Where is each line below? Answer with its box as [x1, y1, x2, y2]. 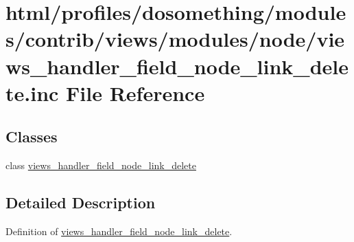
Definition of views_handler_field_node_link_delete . [5, 223, 233, 238]
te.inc [5, 78, 59, 107]
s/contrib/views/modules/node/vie [5, 25, 345, 53]
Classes [5, 126, 58, 147]
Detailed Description [5, 192, 156, 213]
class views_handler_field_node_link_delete [5, 158, 196, 173]
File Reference [66, 78, 205, 107]
